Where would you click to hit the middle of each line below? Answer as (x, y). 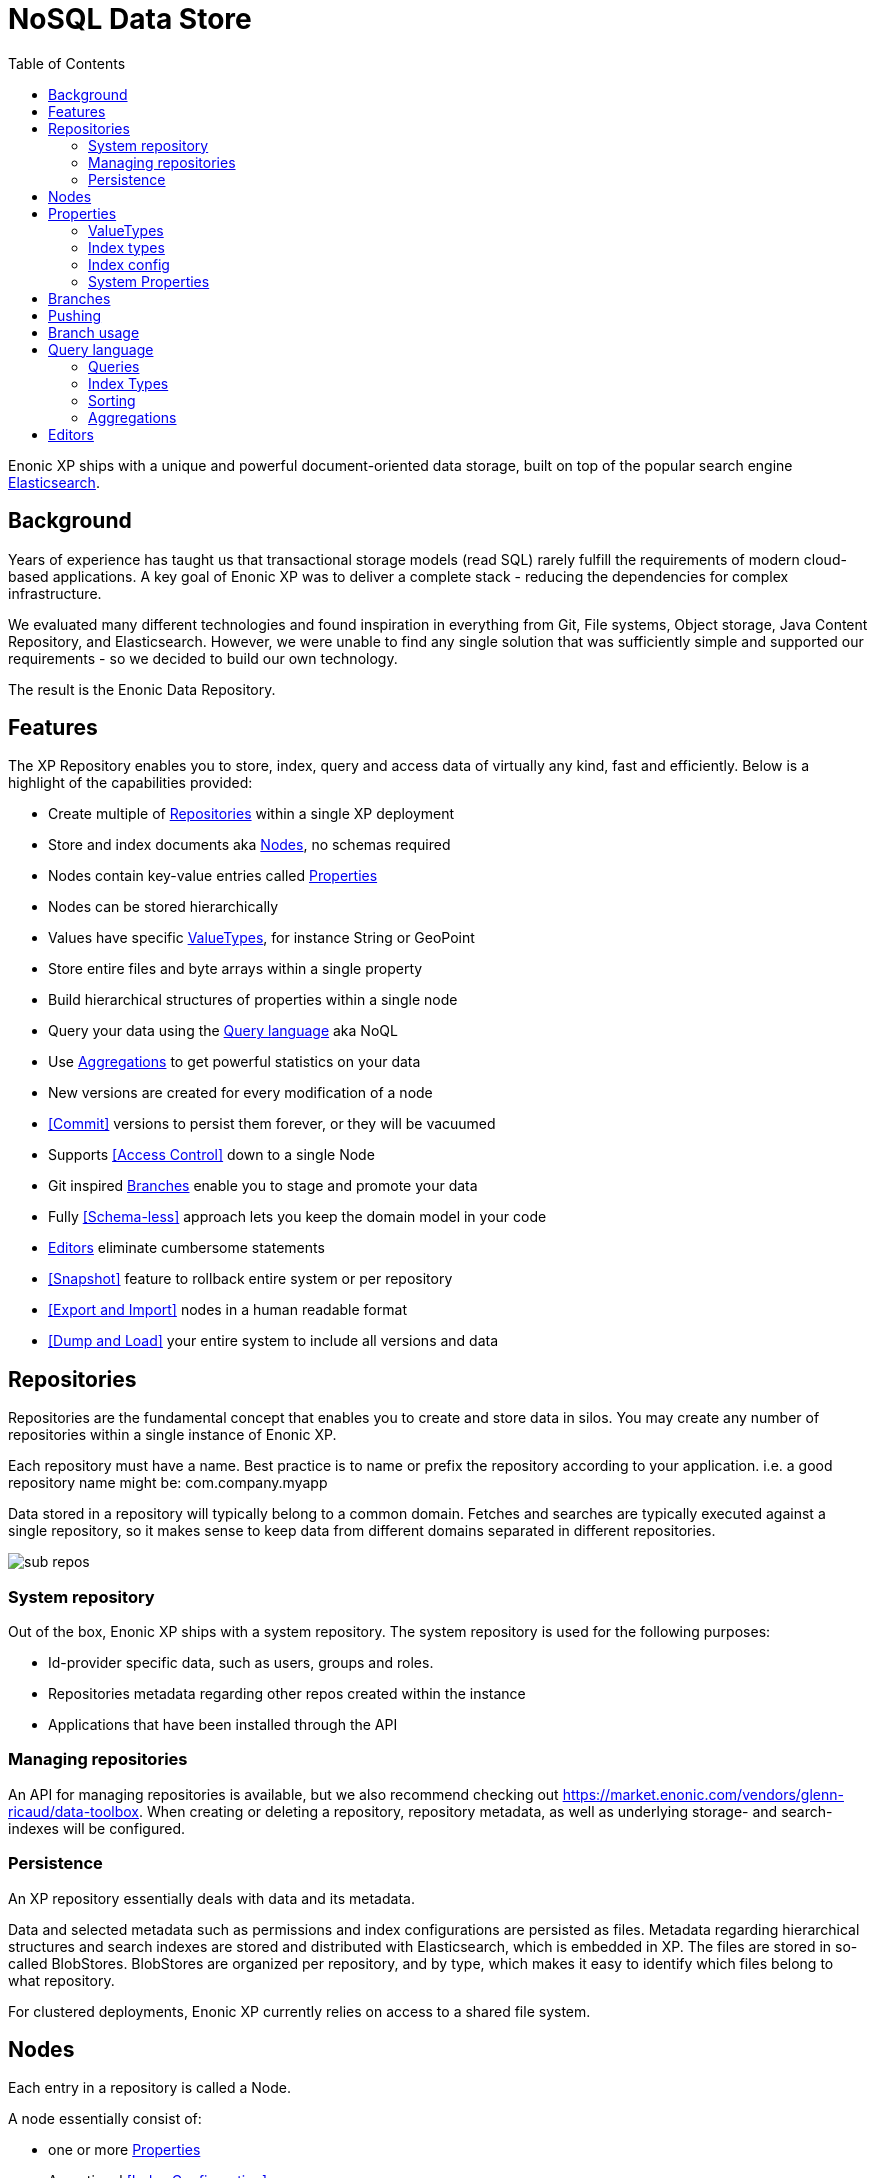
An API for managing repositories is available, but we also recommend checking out (283, 1794)
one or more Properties (124, 2150)
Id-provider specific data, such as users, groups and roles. (241, 1663)
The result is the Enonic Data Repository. (142, 689)
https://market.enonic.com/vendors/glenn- (703, 1794)
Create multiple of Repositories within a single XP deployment (251, 814)
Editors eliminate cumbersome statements (186, 1248)
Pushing (75, 315)
